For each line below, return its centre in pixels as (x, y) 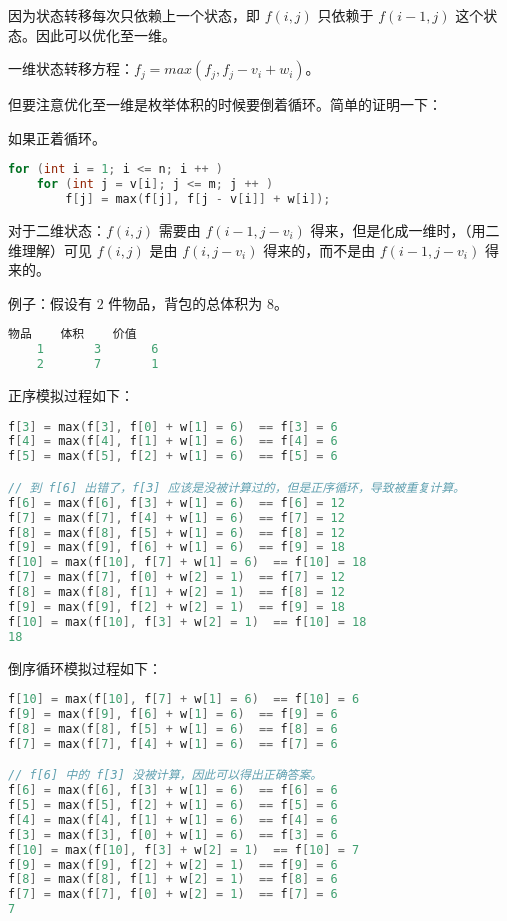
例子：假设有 (50, 302)
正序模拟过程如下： (71, 395)
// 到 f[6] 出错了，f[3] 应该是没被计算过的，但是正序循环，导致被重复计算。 (236, 487)
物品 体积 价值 (72, 334)
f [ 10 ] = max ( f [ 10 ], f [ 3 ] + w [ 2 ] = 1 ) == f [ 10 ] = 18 (187, 621)
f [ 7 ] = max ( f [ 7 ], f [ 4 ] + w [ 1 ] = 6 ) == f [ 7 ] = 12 (176, 517)
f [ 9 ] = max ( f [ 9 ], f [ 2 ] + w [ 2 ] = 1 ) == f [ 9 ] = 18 (176, 606)
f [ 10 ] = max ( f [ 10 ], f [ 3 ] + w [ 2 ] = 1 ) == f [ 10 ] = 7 (184, 849)
